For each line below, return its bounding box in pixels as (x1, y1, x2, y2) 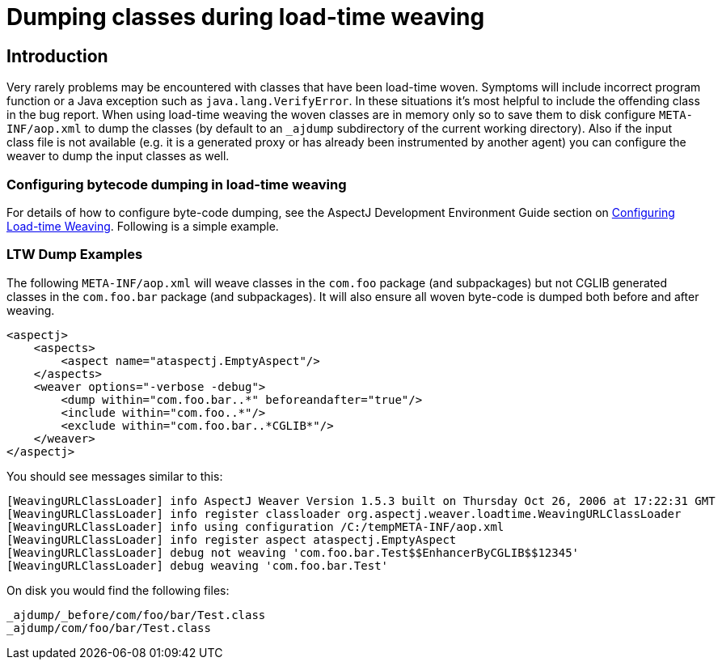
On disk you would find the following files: (6, 583, 230, 597)
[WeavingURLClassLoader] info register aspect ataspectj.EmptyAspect (6, 532, 457, 546)
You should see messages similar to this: (6, 469, 223, 483)
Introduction (6, 45, 108, 66)
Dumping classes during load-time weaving (6, 3, 485, 31)
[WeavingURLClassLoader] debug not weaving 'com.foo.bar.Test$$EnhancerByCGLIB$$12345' (6, 545, 580, 559)
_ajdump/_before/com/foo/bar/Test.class (6, 608, 266, 621)
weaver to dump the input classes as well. (6, 149, 230, 163)
